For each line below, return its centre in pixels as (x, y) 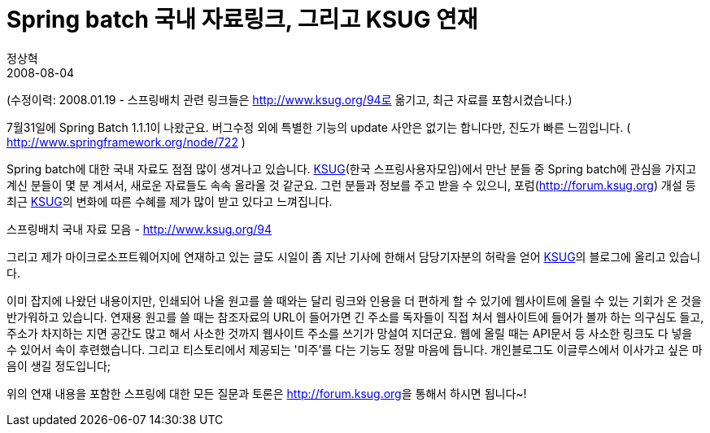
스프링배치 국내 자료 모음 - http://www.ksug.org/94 (139, 229)
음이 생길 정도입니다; (59, 365)
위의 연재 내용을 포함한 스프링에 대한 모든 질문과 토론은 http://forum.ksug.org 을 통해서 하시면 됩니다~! (267, 393)
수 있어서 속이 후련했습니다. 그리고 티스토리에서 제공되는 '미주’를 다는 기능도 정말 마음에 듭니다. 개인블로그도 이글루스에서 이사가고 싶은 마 (355, 349)
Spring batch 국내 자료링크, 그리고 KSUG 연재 (242, 20)
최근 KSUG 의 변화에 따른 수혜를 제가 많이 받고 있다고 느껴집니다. (170, 201)
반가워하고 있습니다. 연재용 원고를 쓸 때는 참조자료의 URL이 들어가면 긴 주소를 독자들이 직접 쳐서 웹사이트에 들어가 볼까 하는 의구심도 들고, (355, 317)
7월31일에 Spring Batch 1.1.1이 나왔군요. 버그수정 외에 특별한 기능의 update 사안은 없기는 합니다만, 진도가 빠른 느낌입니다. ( (319, 127)
